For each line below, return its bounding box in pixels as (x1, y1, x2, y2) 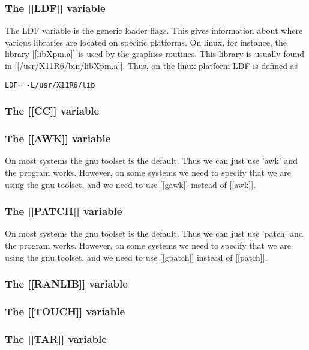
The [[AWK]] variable (5, 131, 111, 146)
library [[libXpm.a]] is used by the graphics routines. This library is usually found (5, 47, 305, 60)
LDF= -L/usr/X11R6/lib (5, 80, 95, 89)
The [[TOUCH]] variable (5, 303, 125, 318)
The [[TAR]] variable (5, 331, 107, 346)
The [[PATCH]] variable (5, 204, 122, 219)
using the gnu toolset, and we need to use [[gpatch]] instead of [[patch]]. (5, 250, 268, 263)
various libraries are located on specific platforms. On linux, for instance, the (5, 35, 287, 48)
